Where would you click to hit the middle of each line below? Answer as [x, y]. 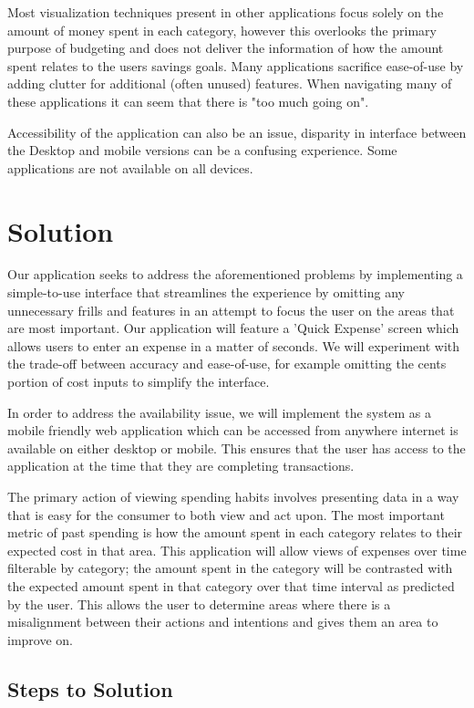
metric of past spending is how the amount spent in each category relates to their [235, 532]
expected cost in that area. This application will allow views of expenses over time [237, 550]
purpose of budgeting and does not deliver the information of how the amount [226, 48]
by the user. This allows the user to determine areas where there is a [199, 604]
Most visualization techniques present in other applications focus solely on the [226, 12]
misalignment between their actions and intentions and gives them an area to [223, 622]
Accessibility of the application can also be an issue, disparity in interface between [237, 132]
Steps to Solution [90, 688]
